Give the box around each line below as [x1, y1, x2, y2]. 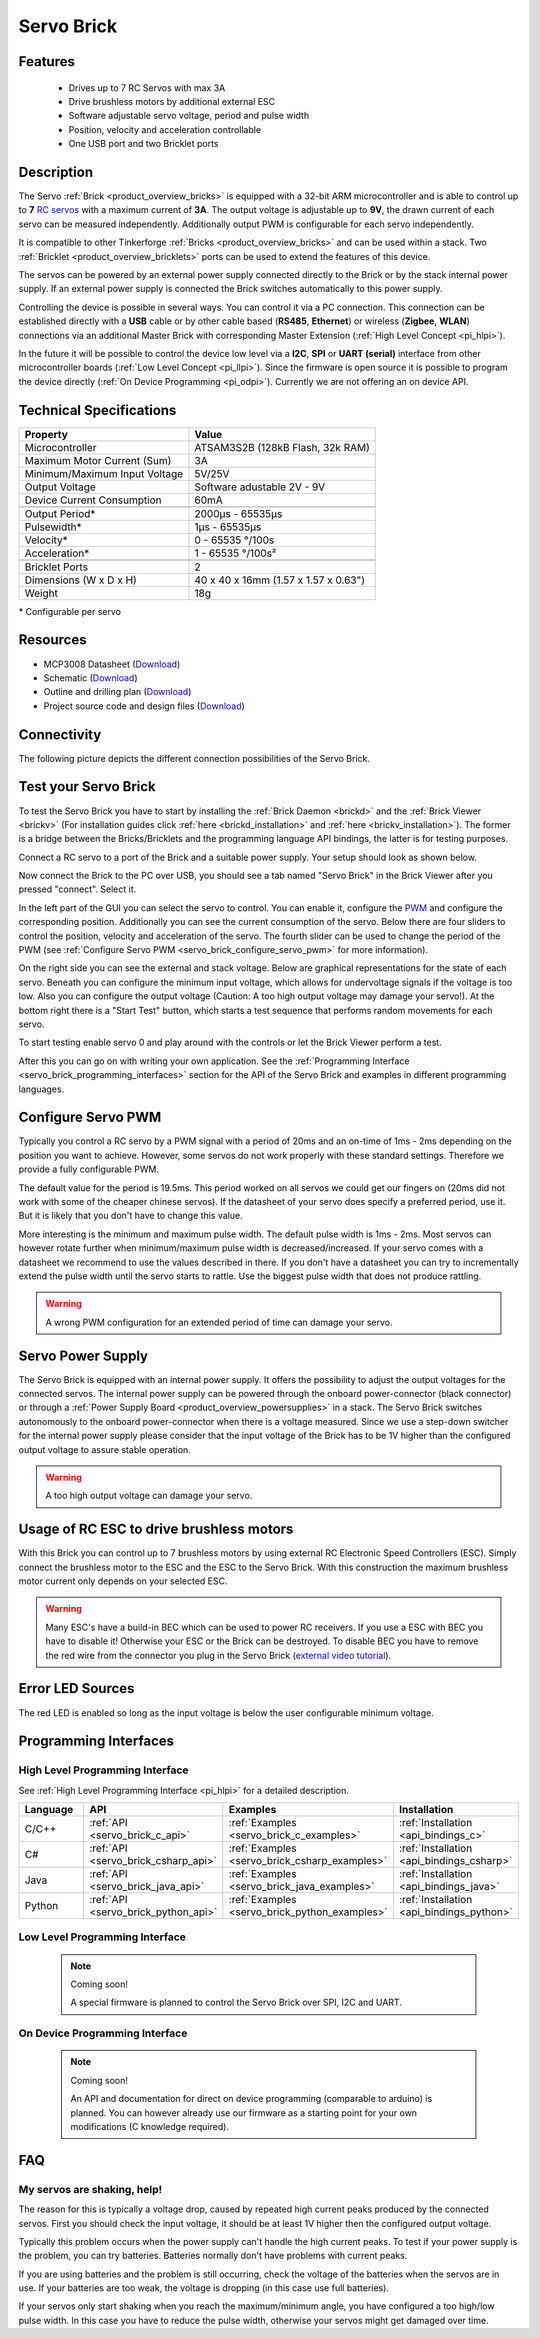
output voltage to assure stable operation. [18, 1443, 192, 1455]
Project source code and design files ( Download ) [43, 700, 245, 712]
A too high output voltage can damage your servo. [45, 1490, 253, 1502]
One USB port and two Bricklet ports [68, 138, 219, 150]
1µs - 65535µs [194, 520, 262, 534]
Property [24, 427, 69, 441]
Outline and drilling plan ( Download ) [43, 686, 192, 698]
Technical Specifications [18, 401, 177, 419]
